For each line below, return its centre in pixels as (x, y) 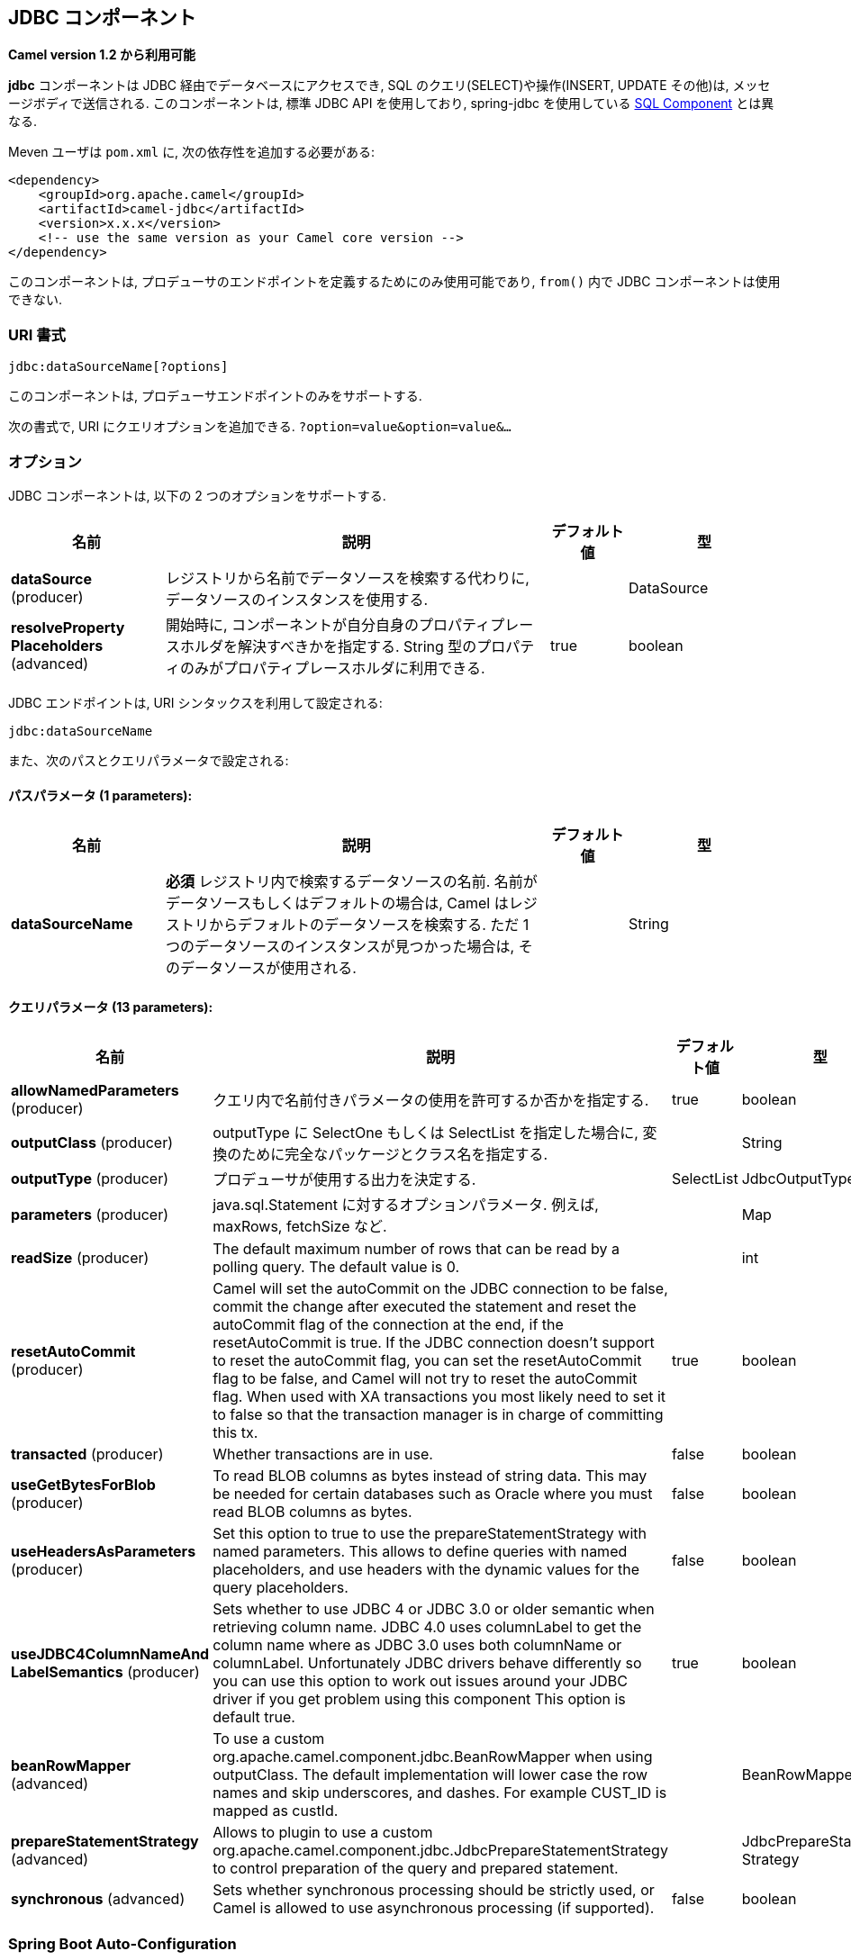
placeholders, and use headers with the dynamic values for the (426, 1570)
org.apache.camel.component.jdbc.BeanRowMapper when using (433, 1757)
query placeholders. (281, 1588)
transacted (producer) (87, 1454)
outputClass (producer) (92, 1143)
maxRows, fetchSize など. (300, 1227)
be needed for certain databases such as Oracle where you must (433, 1494)
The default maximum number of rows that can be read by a (416, 1249)
